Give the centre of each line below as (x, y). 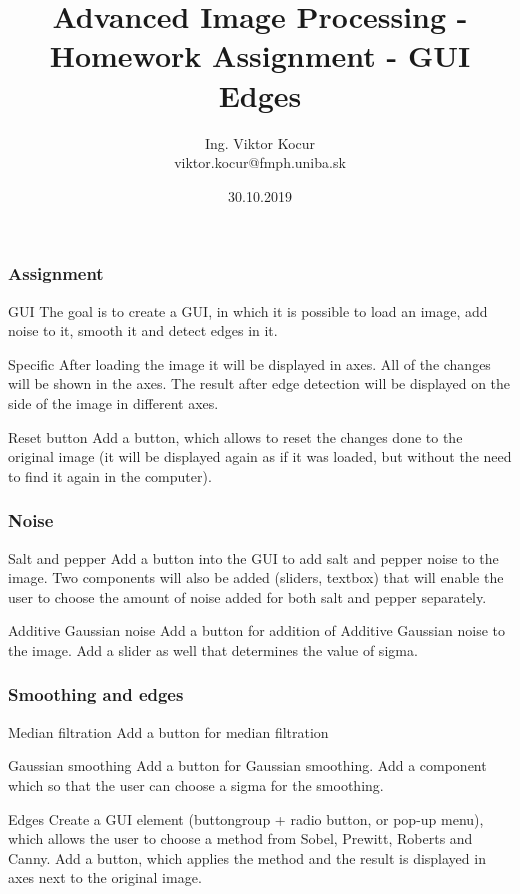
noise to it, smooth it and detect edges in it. (143, 330)
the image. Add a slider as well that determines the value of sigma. (213, 649)
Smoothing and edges (96, 694)
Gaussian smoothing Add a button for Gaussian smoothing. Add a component (247, 765)
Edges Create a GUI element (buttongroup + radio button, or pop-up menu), (246, 818)
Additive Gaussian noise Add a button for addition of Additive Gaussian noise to (256, 630)
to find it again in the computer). (110, 475)
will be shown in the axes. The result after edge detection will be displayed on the (259, 383)
